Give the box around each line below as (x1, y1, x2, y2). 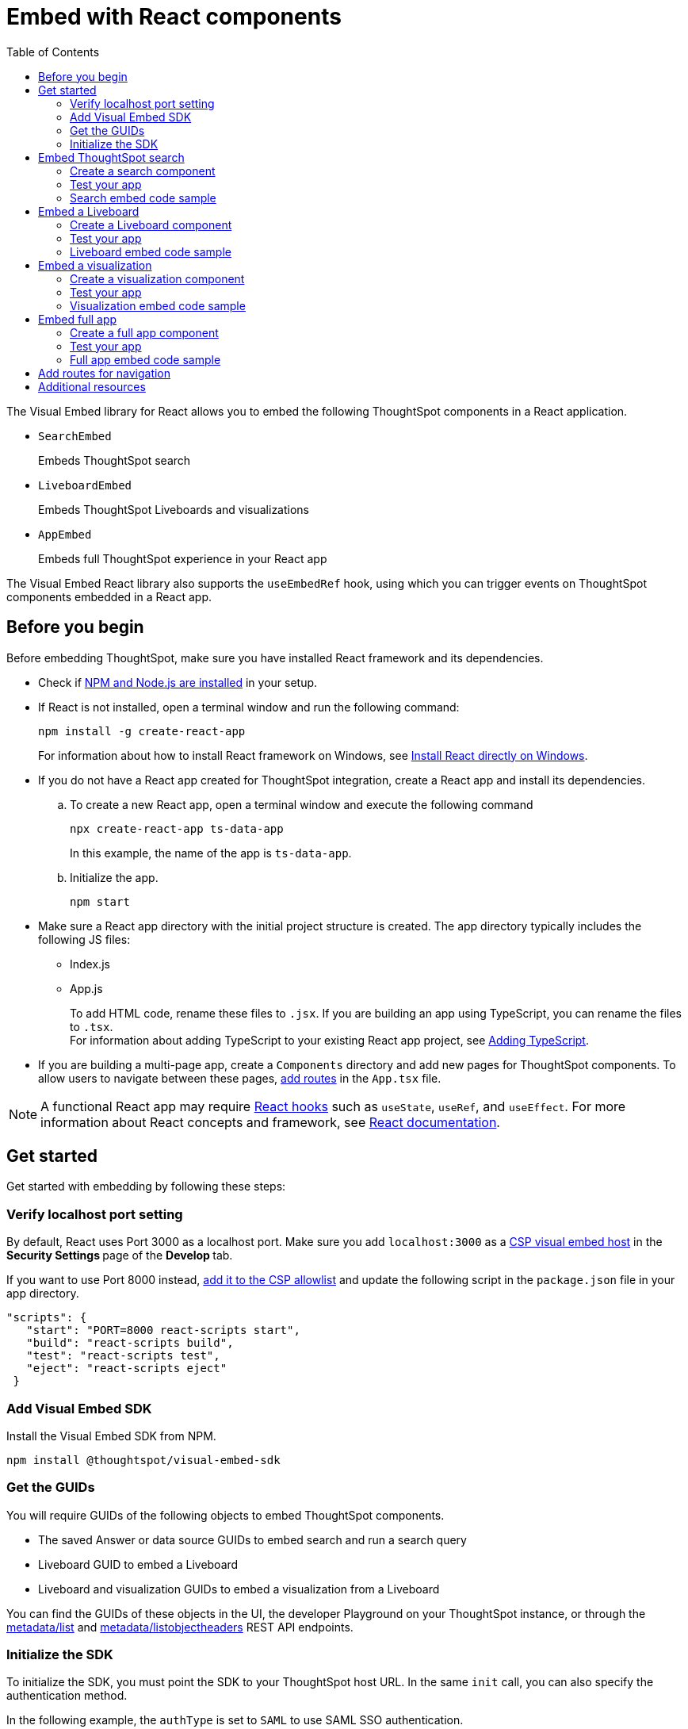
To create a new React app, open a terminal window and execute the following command (70, 797, 533, 811)
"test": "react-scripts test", (26, 1349, 220, 1363)
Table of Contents (6, 44, 100, 59)
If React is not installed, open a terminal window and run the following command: (38, 700, 460, 714)
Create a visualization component (70, 271, 245, 286)
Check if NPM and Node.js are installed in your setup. (38, 675, 318, 689)
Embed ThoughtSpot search (38, 150, 185, 164)
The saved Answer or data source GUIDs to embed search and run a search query (38, 1532, 467, 1547)
